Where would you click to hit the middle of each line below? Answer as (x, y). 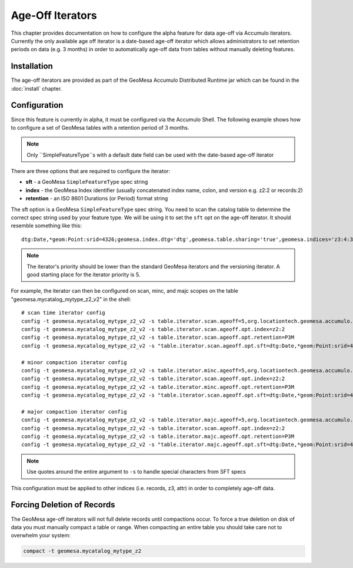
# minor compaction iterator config (74, 362)
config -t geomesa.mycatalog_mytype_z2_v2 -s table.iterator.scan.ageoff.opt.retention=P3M (158, 338)
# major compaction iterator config (74, 412)
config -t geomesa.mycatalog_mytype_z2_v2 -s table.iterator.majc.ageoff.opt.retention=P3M (158, 437)
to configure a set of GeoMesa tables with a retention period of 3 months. (100, 127)
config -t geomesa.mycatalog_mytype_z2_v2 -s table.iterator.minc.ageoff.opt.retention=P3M (158, 387)
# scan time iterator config (63, 313)
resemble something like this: (46, 226)
